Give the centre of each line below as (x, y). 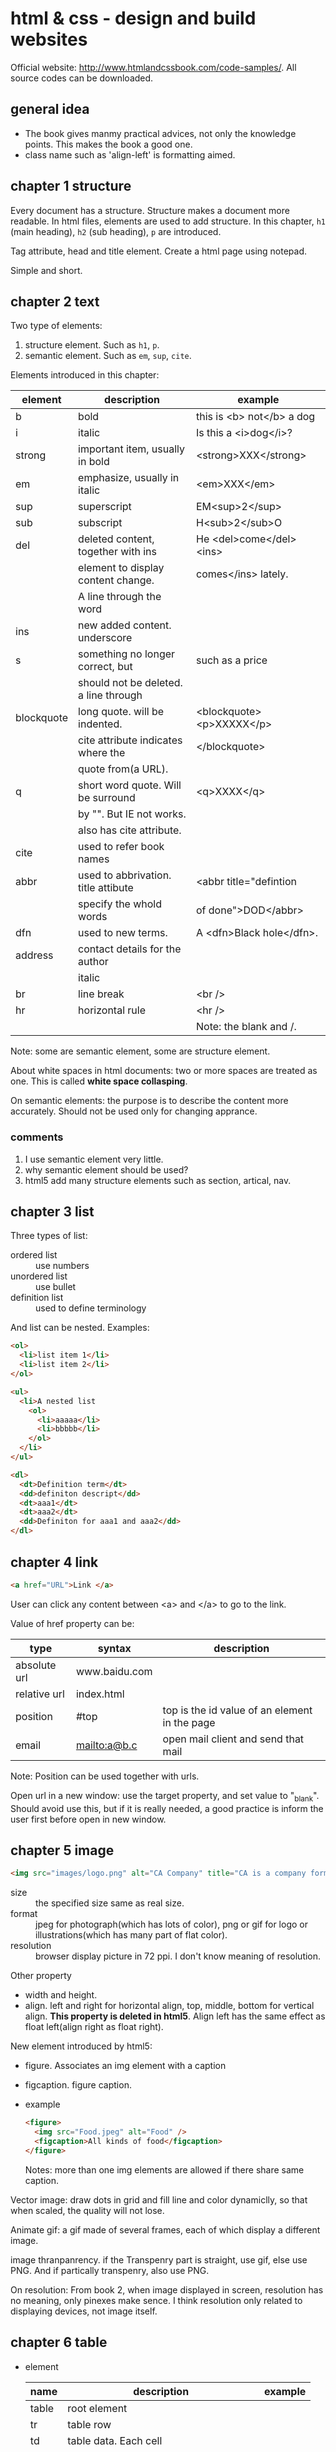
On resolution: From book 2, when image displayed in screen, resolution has (167, 2289)
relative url (40, 1694)
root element (97, 2408)
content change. (116, 580)
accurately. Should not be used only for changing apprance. (134, 1111)
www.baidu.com (114, 1671)
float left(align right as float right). (94, 2027)
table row (89, 2424)
